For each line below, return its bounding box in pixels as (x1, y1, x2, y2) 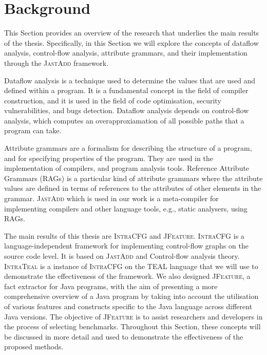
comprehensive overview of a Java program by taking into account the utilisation (4, 291, 259, 301)
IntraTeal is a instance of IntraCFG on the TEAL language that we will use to (4, 260, 258, 271)
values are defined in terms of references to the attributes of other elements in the (4, 183, 261, 193)
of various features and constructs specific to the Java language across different (4, 300, 253, 311)
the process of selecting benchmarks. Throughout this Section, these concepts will (4, 321, 261, 332)
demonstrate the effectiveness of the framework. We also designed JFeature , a (4, 271, 251, 281)
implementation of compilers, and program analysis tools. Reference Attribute (4, 163, 250, 173)
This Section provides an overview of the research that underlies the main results (4, 27, 259, 38)
